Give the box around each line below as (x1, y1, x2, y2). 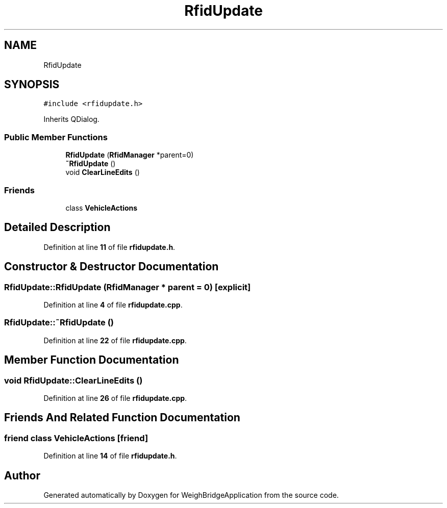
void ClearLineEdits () (65, 168, 140, 177)
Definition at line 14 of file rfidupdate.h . (43, 451, 177, 461)
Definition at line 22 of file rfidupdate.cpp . (43, 336, 187, 345)
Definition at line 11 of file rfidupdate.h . (43, 242, 176, 251)
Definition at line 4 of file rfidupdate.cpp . (43, 300, 183, 309)
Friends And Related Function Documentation (4, 411, 240, 424)
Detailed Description (4, 221, 111, 234)
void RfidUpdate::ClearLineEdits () (4, 375, 143, 386)
